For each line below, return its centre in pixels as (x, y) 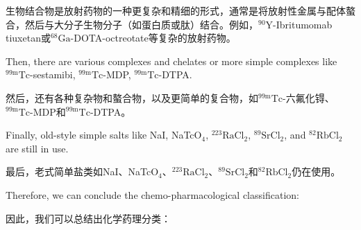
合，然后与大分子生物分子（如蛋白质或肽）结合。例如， (132, 24)
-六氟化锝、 (309, 97)
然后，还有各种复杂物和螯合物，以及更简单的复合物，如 (132, 97)
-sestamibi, (53, 74)
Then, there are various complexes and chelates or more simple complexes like (171, 61)
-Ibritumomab (303, 24)
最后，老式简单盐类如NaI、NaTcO (82, 171)
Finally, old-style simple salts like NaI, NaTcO (104, 135)
